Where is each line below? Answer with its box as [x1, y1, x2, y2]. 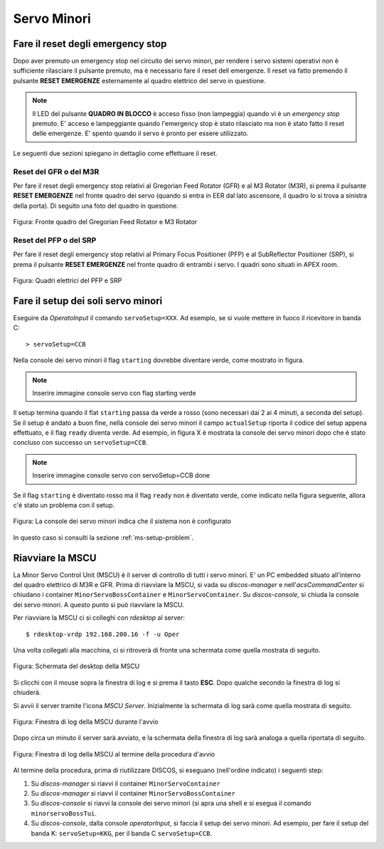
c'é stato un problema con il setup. [13, 501, 115, 510]
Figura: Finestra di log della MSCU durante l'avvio [13, 717, 159, 726]
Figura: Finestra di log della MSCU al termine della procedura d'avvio [13, 749, 215, 758]
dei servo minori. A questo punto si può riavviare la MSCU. [13, 600, 185, 608]
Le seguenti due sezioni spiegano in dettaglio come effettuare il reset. [13, 149, 218, 157]
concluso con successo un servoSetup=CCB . [13, 438, 149, 447]
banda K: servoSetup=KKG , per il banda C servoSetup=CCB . [31, 829, 213, 838]
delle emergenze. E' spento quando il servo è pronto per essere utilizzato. [32, 129, 249, 138]
